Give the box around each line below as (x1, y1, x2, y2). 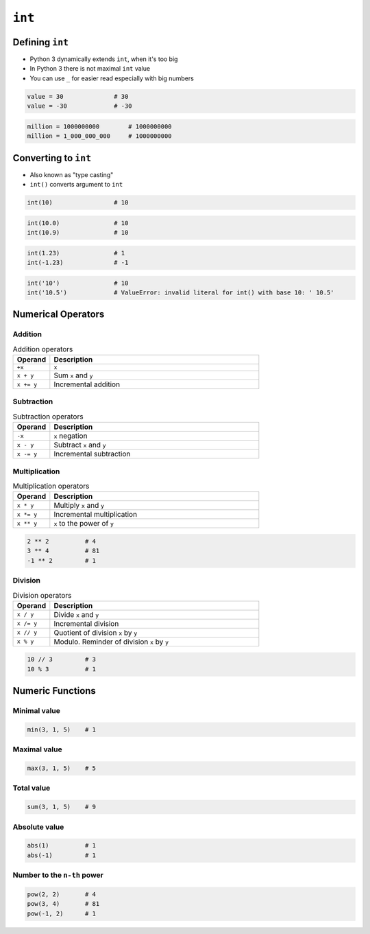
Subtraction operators (12, 412, 84, 421)
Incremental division (53, 618, 119, 628)
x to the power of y (53, 519, 114, 528)
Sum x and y (53, 371, 93, 380)
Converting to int (12, 152, 92, 164)
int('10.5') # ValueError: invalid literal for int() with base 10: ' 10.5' (27, 288, 335, 296)
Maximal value (12, 745, 62, 754)
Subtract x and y (53, 440, 106, 450)
